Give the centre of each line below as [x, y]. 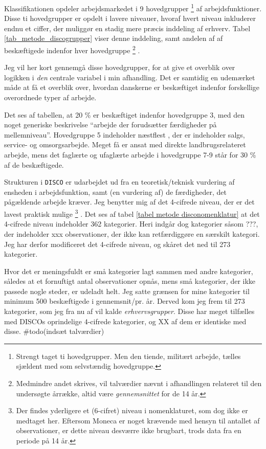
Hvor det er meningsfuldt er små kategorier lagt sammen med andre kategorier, [129, 271]
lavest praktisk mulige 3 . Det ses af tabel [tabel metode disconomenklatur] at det [132, 213]
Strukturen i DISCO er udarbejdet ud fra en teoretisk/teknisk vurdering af [119, 182]
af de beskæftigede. [34, 164]
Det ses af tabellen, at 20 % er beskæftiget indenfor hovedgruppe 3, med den [124, 114]
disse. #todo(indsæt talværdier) [54, 331]
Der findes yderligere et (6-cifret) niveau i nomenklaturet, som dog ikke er [132, 410]
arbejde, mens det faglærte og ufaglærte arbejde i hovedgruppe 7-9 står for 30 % [130, 155]
